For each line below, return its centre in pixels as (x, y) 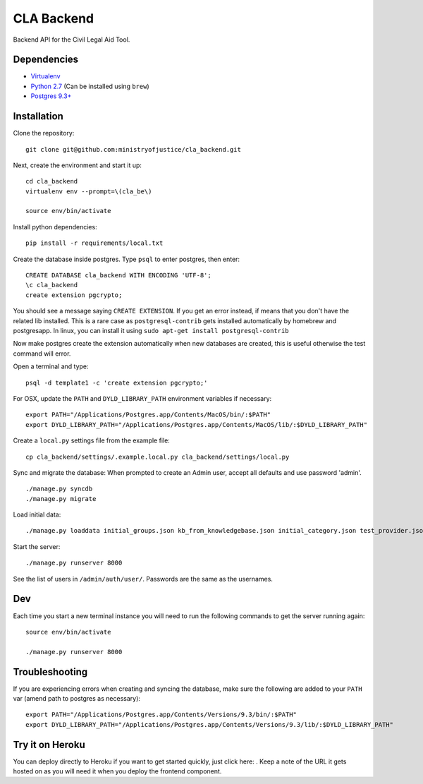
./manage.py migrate (61, 499)
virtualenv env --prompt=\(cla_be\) (89, 191)
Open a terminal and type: (51, 366)
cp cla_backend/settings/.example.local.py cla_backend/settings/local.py (158, 457)
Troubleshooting (50, 671)
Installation (38, 116)
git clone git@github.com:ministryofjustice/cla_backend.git (133, 149)
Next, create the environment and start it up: (78, 165)
